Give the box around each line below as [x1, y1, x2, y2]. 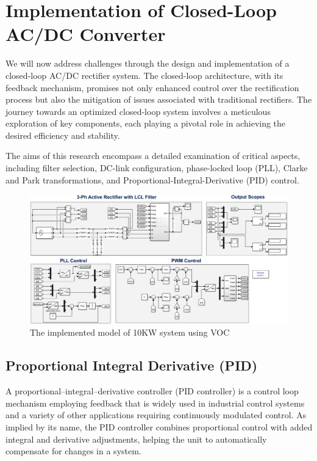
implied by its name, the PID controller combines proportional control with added [5, 421, 313, 433]
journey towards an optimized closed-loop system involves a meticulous [5, 105, 271, 117]
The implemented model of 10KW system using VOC [30, 326, 230, 339]
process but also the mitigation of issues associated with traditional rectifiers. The [5, 93, 312, 106]
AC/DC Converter [5, 21, 166, 46]
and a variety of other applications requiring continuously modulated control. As [5, 408, 307, 421]
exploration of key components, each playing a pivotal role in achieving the [5, 117, 286, 130]
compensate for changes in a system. [5, 444, 141, 457]
